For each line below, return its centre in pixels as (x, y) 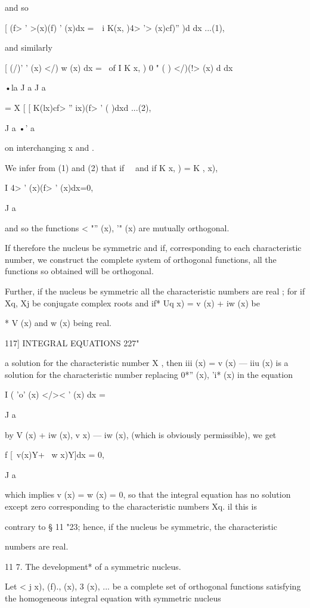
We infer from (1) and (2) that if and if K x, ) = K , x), (111, 167)
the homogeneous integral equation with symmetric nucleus (113, 598)
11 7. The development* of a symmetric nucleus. (93, 566)
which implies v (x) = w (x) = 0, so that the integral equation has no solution (148, 494)
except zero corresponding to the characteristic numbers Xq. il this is (131, 506)
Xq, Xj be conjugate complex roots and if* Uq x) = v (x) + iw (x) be (132, 303)
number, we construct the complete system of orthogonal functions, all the (141, 259)
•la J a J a (25, 87)
